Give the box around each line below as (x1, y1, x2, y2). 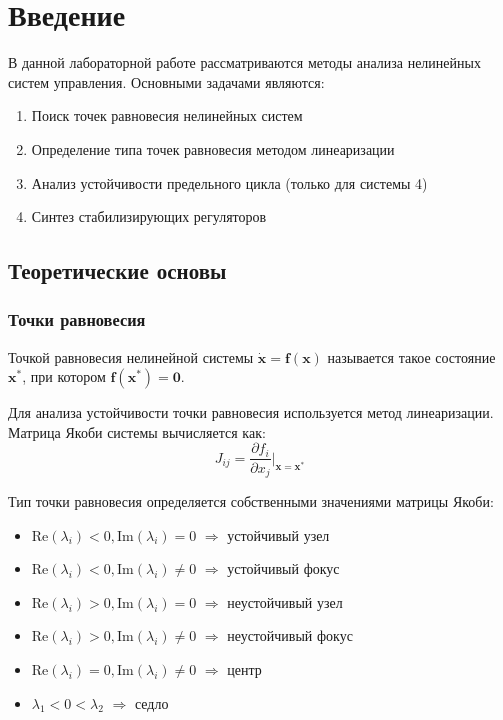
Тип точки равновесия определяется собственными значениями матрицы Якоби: (8, 490, 494, 511)
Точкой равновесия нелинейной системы (8, 346, 254, 367)
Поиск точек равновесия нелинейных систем (31, 105, 303, 126)
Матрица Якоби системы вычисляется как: (8, 421, 266, 442)
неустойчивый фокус (227, 625, 353, 646)
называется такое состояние (327, 346, 496, 367)
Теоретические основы (8, 255, 227, 286)
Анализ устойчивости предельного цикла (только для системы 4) (31, 172, 428, 193)
